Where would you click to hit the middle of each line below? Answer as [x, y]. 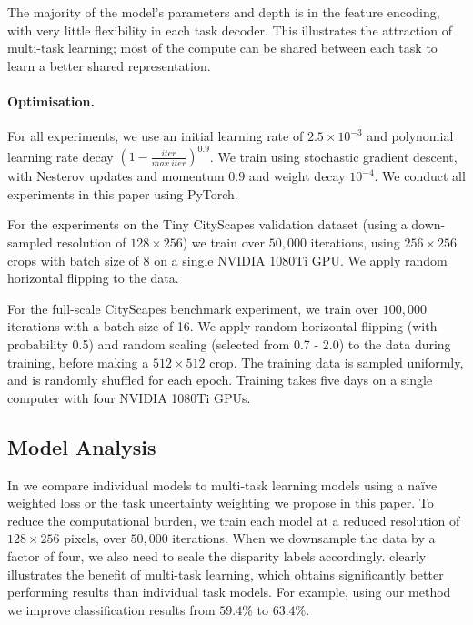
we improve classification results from [111, 609]
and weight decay [297, 176]
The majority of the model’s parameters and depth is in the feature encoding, [224, 12]
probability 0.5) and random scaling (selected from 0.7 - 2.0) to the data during [229, 344]
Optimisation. [51, 101]
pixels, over [95, 538]
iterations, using [355, 242]
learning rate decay [60, 156]
